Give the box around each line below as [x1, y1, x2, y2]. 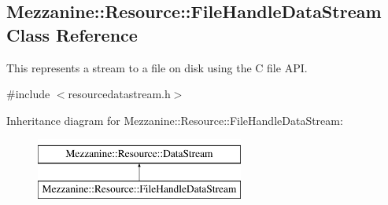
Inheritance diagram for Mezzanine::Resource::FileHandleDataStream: [6, 112, 343, 128]
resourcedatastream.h [68, 86, 171, 102]
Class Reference [6, 22, 138, 46]
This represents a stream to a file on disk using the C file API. [6, 59, 308, 75]
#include [6, 86, 50, 102]
